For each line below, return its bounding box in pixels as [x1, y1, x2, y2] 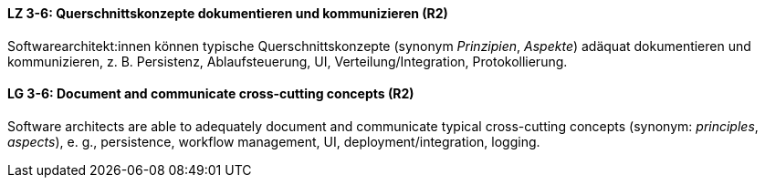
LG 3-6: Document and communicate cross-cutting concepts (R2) [7, 86, 414, 102]
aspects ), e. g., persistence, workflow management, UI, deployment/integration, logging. [7, 133, 540, 149]
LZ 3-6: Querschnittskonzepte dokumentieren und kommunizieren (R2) [7, 5, 448, 21]
